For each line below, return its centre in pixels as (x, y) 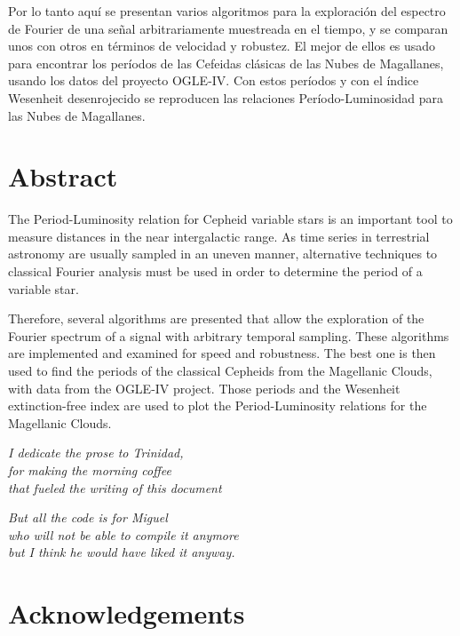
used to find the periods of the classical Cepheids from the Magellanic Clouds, (220, 371)
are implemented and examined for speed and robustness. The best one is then (222, 353)
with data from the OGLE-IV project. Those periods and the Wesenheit (204, 388)
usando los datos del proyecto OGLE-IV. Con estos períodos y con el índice (214, 80)
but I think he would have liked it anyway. (122, 552)
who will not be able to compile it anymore (123, 534)
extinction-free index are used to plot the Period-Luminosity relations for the (218, 405)
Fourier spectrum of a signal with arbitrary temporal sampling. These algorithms (229, 335)
